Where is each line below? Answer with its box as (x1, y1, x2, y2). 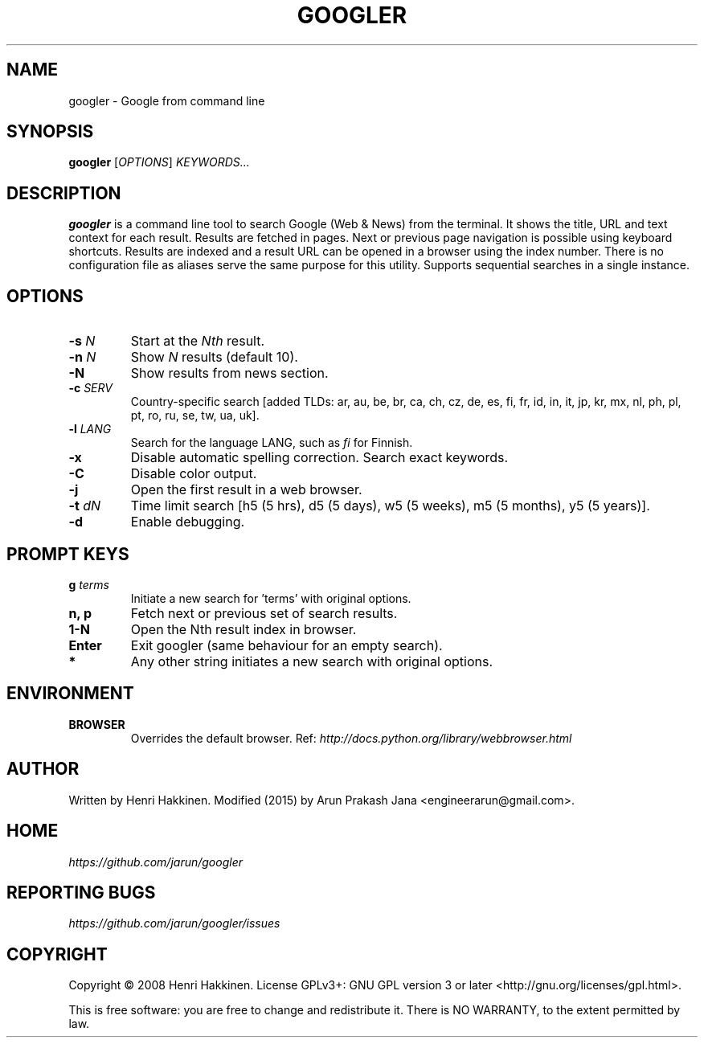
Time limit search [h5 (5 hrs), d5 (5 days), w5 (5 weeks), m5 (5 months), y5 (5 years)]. (130, 497, 650, 514)
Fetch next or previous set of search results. (130, 604, 398, 621)
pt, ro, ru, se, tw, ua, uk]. (130, 408, 260, 423)
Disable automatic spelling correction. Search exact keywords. (130, 449, 509, 466)
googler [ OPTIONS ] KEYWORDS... (68, 155, 250, 170)
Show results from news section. (130, 365, 329, 382)
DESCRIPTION (6, 182, 121, 203)
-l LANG (68, 422, 112, 436)
